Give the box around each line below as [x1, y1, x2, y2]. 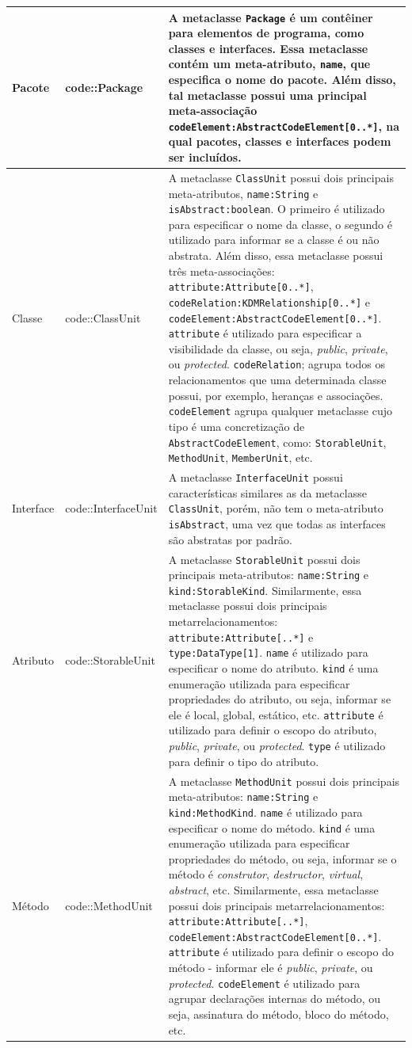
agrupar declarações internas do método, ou [168, 990, 381, 1007]
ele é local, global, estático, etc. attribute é [168, 706, 383, 722]
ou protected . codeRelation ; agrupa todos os [168, 356, 386, 372]
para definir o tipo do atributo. [168, 753, 319, 769]
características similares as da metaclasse [168, 484, 367, 501]
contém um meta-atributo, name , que [168, 55, 371, 72]
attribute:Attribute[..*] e [168, 628, 314, 645]
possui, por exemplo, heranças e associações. [168, 387, 383, 403]
